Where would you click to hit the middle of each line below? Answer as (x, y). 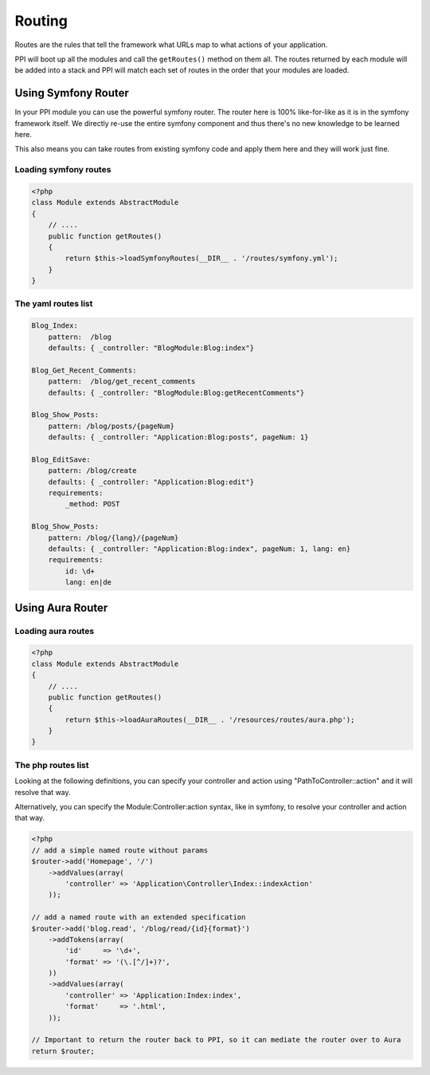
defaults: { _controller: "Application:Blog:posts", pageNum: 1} (178, 437)
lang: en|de (88, 583)
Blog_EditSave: (61, 459)
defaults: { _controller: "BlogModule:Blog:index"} (151, 348)
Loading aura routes (55, 631)
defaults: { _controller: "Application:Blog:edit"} (151, 482)
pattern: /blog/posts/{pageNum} (111, 426)
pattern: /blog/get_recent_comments (122, 382)
